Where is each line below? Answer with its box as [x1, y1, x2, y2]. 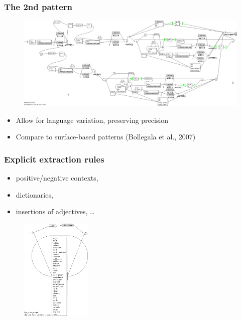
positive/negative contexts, [16, 172, 98, 183]
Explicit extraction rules [4, 152, 104, 165]
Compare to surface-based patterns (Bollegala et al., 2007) [16, 131, 196, 142]
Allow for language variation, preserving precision [16, 114, 169, 125]
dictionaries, [16, 189, 53, 200]
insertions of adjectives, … [16, 206, 95, 217]
